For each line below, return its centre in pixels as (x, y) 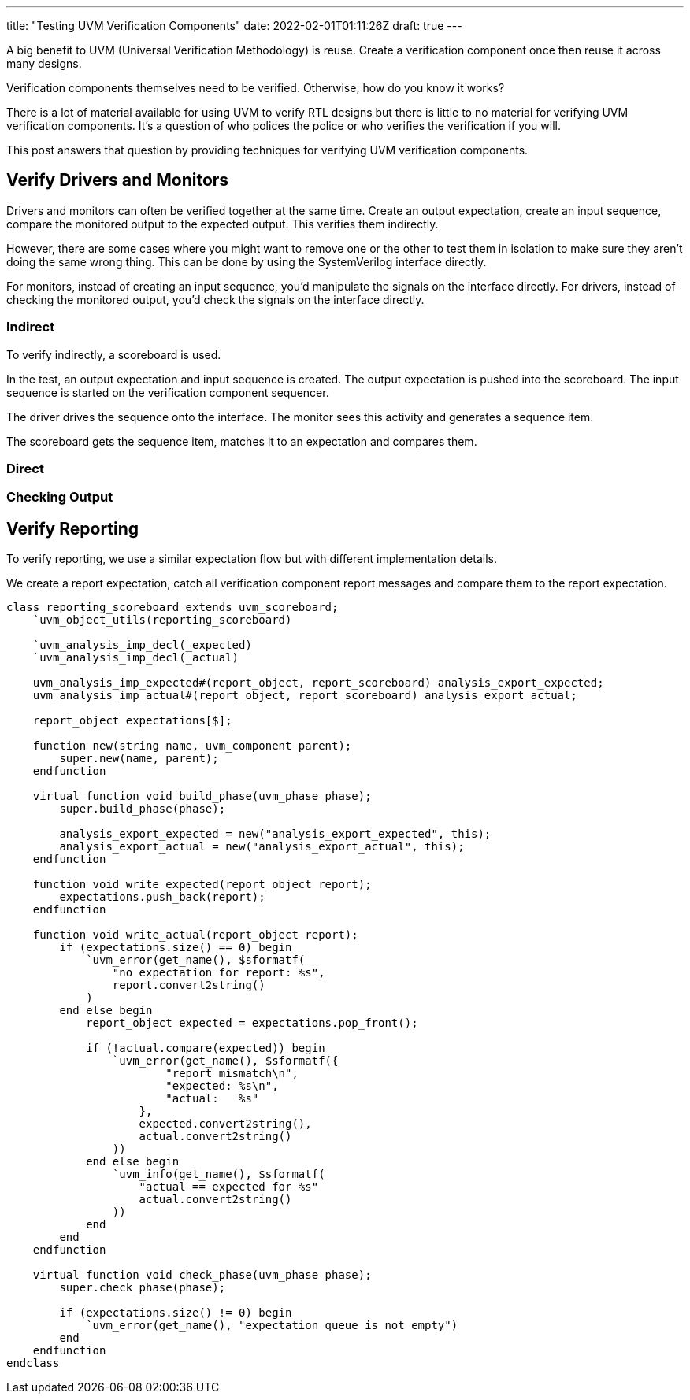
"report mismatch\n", (232, 1074)
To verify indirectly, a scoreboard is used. (114, 354)
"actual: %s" (212, 1099)
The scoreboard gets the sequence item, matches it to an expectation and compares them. (242, 441)
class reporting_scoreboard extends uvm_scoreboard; (172, 607)
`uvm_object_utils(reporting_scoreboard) (162, 620)
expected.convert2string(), (225, 1124)
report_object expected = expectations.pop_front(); (252, 1023)
